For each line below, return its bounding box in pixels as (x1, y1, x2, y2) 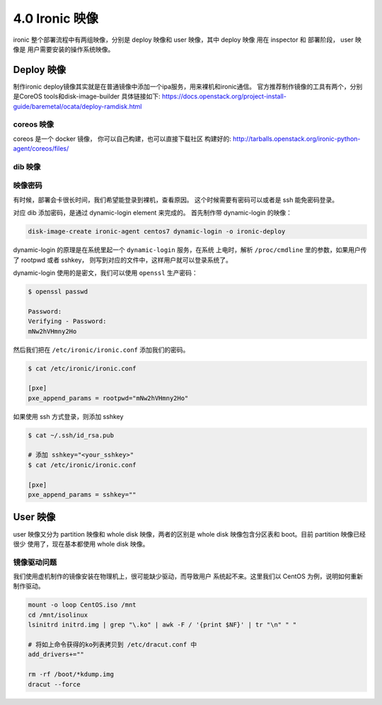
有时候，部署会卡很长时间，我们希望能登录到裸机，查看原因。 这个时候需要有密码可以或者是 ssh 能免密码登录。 (13, 195, 339, 204)
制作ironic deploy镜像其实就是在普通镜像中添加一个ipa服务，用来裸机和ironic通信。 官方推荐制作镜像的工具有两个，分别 (13, 82, 363, 91)
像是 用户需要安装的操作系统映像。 (13, 45, 115, 53)
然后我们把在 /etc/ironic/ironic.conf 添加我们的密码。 (13, 345, 190, 354)
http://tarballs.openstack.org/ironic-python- (232, 134, 361, 143)
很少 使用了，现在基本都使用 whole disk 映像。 (13, 539, 149, 548)
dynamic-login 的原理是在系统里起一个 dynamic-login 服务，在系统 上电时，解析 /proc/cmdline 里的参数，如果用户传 (13, 246, 367, 254)
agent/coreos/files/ (13, 144, 69, 153)
